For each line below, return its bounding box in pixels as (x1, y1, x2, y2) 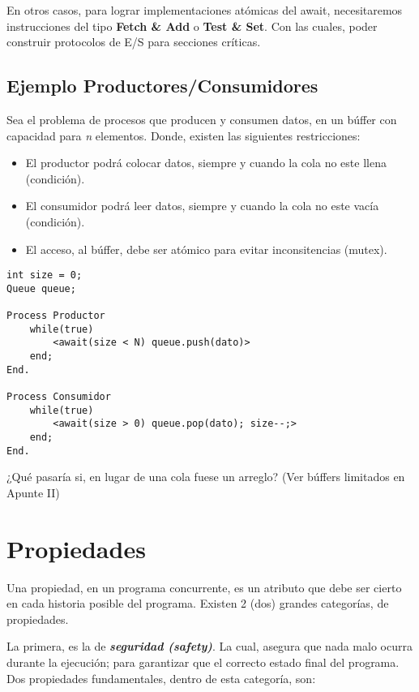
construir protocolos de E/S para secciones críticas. (6, 33, 261, 50)
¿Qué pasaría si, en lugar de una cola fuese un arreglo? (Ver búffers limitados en (6, 468, 405, 485)
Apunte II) (6, 484, 60, 501)
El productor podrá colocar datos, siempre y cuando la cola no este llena (25, 154, 387, 171)
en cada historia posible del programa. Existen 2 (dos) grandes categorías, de (6, 595, 389, 612)
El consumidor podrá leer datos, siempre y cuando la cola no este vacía (25, 197, 379, 214)
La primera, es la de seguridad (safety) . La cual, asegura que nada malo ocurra (6, 638, 413, 655)
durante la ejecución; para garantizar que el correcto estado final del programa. (6, 654, 400, 671)
